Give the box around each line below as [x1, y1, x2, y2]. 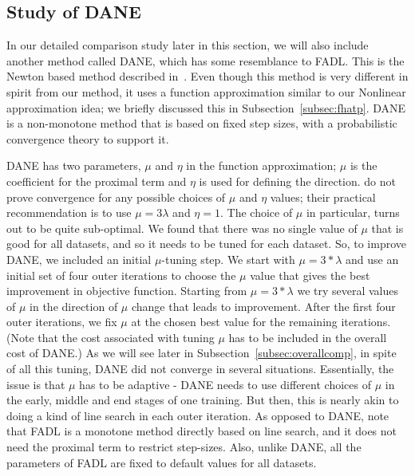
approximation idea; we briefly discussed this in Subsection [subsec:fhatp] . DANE [6, 99, 406, 116]
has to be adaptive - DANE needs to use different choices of [79, 376, 371, 392]
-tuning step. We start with [161, 250, 295, 267]
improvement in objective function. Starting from [6, 282, 247, 299]
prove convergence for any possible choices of [6, 188, 226, 205]
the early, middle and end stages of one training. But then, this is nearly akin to [6, 391, 399, 408]
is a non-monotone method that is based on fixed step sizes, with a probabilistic [6, 115, 397, 132]
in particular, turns [306, 204, 400, 221]
